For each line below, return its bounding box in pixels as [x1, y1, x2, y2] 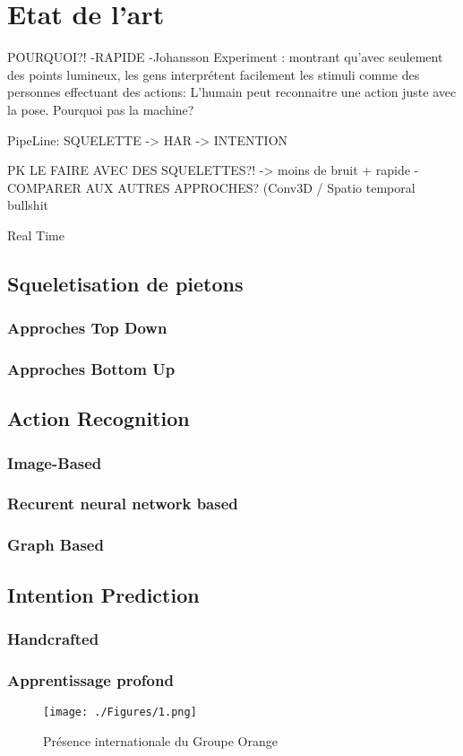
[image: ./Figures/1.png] [43, 706, 197, 719]
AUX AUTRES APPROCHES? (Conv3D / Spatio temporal [85, 178, 416, 196]
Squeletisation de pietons [7, 269, 244, 297]
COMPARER [7, 178, 81, 196]
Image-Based [7, 451, 102, 474]
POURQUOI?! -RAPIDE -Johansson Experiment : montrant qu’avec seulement [7, 48, 443, 66]
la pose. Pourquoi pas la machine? [7, 100, 194, 118]
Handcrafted [7, 627, 99, 649]
